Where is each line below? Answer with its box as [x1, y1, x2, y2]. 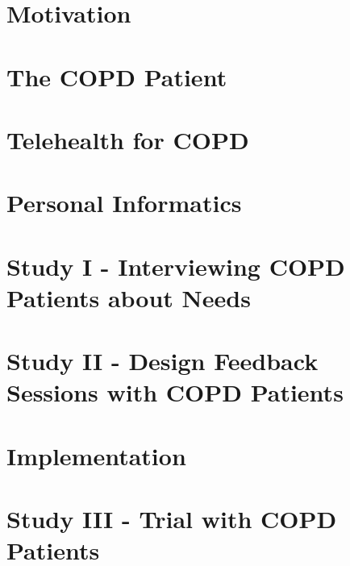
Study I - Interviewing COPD [6, 249, 345, 282]
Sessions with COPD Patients [6, 376, 344, 409]
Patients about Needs [6, 281, 251, 314]
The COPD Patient [6, 60, 227, 93]
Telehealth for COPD [6, 123, 249, 156]
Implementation [6, 439, 186, 472]
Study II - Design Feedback [6, 344, 319, 377]
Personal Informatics [6, 186, 242, 219]
